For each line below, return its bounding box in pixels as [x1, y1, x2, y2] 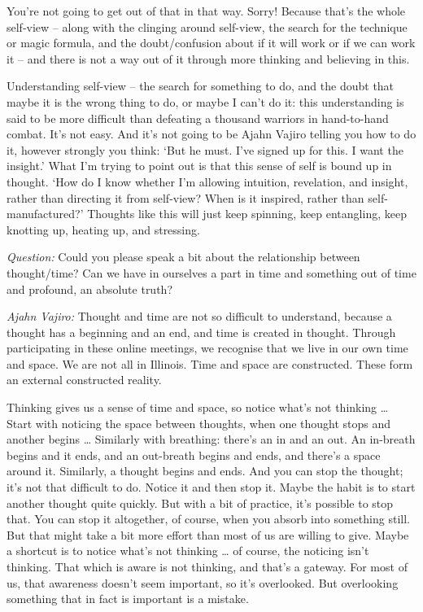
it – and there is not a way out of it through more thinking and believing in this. [7, 50, 410, 67]
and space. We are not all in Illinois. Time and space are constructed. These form [7, 355, 413, 372]
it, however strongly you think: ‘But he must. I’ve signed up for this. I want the [7, 141, 403, 158]
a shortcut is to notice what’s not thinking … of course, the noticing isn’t [7, 542, 369, 559]
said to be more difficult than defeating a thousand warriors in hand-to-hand [7, 109, 389, 126]
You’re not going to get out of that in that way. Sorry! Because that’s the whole [7, 2, 406, 19]
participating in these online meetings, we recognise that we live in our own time [7, 339, 408, 356]
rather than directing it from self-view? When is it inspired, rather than [7, 189, 364, 206]
